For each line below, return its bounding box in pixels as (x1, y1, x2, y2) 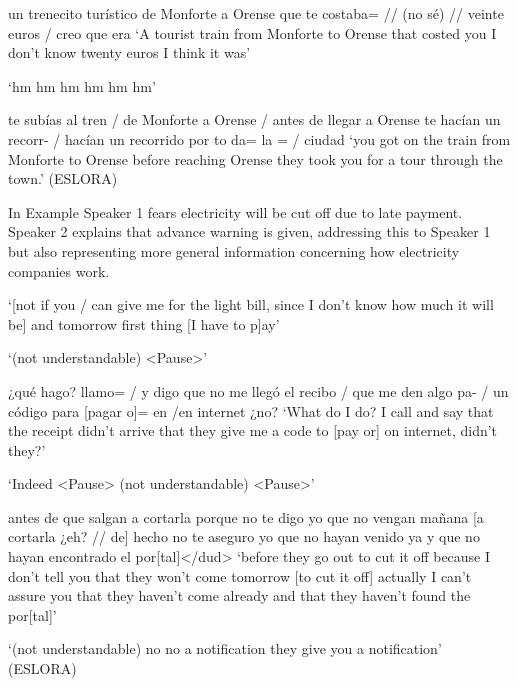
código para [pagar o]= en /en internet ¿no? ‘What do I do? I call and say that (8, 400, 494, 421)
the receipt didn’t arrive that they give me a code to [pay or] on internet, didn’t (8, 420, 498, 441)
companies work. (8, 260, 110, 281)
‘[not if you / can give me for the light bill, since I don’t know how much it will (8, 294, 494, 315)
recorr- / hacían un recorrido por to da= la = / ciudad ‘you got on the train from (8, 128, 511, 149)
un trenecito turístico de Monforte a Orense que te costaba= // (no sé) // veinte (8, 3, 504, 23)
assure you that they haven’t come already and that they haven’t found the (8, 585, 471, 606)
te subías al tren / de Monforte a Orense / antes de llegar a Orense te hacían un (8, 109, 501, 130)
